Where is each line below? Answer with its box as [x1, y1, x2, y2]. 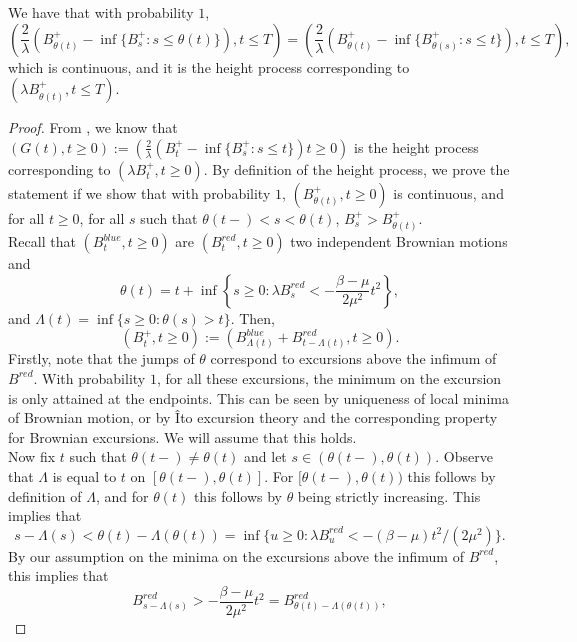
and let [244, 446, 287, 467]
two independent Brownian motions [290, 231, 508, 252]
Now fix [8, 446, 56, 467]
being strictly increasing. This [297, 485, 481, 506]
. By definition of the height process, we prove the [203, 158, 510, 179]
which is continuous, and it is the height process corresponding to [8, 56, 410, 77]
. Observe [435, 446, 493, 467]
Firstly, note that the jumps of [8, 348, 195, 369]
